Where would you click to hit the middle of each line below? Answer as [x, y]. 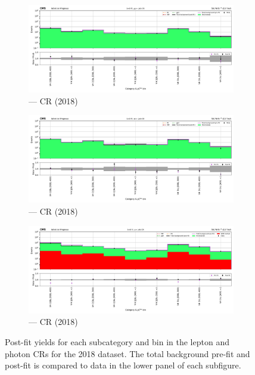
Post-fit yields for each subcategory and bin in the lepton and [117, 341]
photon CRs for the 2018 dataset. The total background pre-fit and [128, 353]
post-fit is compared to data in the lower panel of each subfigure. [123, 365]
